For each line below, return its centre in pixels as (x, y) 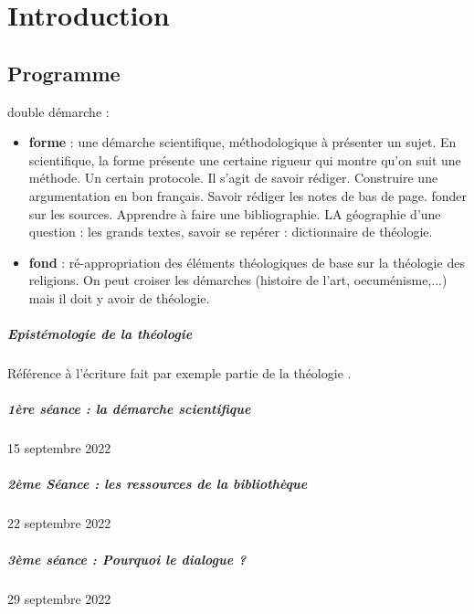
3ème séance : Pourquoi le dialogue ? (127, 559)
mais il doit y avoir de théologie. (119, 297)
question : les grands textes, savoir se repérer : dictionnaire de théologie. (231, 232)
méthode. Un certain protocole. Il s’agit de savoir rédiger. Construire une (233, 178)
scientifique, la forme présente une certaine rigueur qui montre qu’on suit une (245, 159)
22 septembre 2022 (59, 523)
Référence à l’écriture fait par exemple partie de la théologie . (179, 373)
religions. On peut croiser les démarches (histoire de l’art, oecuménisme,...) (238, 280)
